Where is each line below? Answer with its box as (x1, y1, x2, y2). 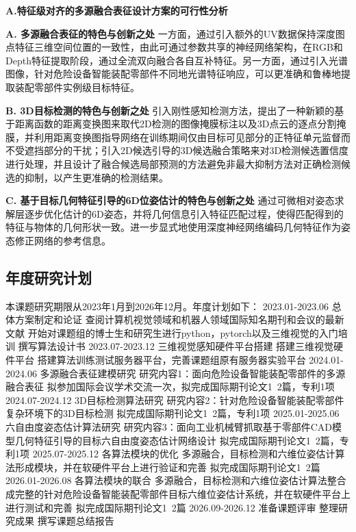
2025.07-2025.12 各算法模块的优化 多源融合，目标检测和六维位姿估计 (32, 446, 335, 461)
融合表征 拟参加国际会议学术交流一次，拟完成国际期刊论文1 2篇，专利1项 (5, 379, 335, 394)
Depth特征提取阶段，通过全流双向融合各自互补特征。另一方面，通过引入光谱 (5, 53, 348, 67)
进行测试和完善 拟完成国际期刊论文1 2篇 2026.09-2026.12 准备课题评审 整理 (5, 500, 339, 514)
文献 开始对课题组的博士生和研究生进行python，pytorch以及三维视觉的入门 (5, 325, 338, 340)
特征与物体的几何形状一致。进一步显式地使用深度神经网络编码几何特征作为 (5, 220, 341, 234)
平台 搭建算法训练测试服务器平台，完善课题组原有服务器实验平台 (14, 353, 306, 367)
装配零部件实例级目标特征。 (14, 79, 140, 94)
